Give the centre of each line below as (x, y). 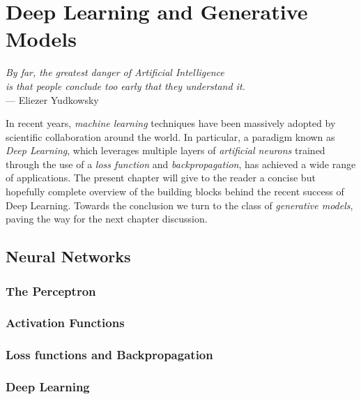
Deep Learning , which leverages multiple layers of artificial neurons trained (166, 150)
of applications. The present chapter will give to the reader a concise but (161, 178)
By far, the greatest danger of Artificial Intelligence (115, 72)
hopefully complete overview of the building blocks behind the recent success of (175, 191)
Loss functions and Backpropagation (109, 355)
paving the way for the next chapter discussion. (107, 219)
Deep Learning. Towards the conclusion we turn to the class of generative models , (179, 205)
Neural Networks (68, 256)
